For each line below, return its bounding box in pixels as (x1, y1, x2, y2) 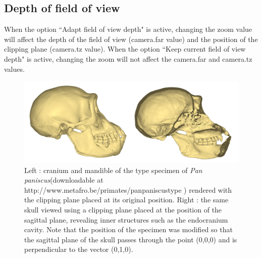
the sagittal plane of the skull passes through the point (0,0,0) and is (24, 234, 237, 244)
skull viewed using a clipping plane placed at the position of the (24, 204, 222, 215)
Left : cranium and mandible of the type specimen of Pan (24, 164, 202, 175)
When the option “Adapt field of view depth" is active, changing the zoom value (4, 24, 252, 34)
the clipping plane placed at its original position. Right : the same (24, 194, 229, 205)
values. (4, 63, 25, 74)
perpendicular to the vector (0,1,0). (24, 244, 133, 254)
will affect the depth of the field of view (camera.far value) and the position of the (4, 33, 258, 44)
